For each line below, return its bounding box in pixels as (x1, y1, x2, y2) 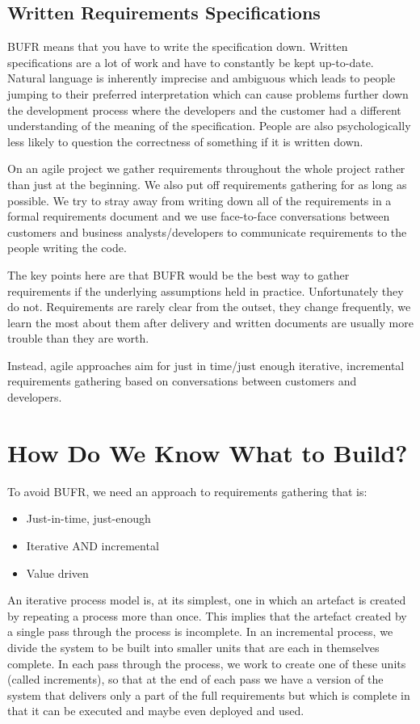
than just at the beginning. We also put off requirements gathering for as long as (7, 175, 407, 192)
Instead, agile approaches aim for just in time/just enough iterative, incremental (7, 356, 405, 373)
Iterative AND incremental (26, 537, 159, 554)
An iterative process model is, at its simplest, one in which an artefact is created (7, 591, 406, 608)
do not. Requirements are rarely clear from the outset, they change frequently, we (7, 298, 411, 315)
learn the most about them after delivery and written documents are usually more (7, 314, 414, 330)
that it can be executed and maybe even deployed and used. (7, 702, 304, 719)
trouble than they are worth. (7, 330, 149, 347)
